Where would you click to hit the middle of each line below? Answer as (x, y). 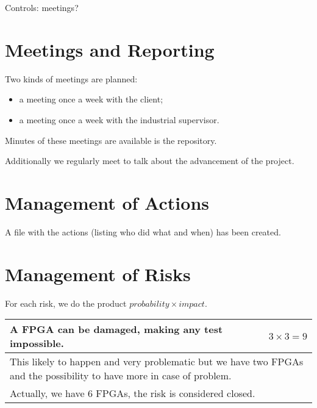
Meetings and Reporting (110, 49)
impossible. (37, 343)
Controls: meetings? (42, 7)
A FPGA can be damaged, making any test (116, 329)
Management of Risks (98, 274)
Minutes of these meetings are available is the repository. (111, 140)
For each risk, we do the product (66, 303)
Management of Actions (107, 202)
